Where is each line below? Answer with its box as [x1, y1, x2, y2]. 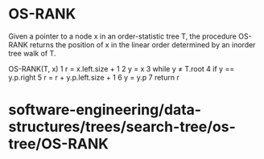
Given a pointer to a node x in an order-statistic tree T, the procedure [8, 31, 237, 41]
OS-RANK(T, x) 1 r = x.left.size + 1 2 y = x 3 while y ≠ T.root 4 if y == [8, 63, 235, 73]
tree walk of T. [8, 48, 56, 58]
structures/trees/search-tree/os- [8, 118, 236, 137]
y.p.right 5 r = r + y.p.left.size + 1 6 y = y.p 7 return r [8, 72, 179, 82]
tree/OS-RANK [8, 135, 109, 153]
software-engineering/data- [8, 101, 202, 119]
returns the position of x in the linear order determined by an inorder [29, 39, 256, 49]
